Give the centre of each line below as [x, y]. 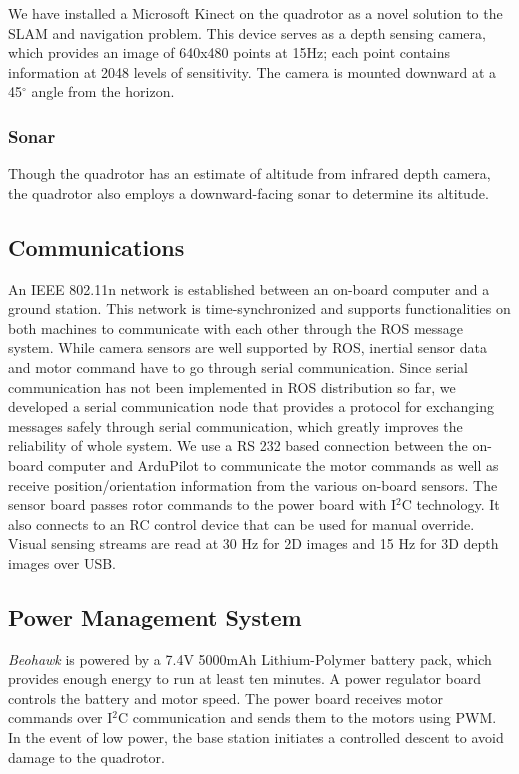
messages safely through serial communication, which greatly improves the [235, 425]
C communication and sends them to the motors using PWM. [307, 717]
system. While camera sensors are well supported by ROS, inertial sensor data [247, 347]
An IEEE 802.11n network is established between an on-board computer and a [249, 288]
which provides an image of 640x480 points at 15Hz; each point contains [229, 52]
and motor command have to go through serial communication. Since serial [238, 366]
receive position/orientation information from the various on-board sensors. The [253, 484]
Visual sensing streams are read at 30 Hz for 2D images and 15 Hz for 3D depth [253, 543]
